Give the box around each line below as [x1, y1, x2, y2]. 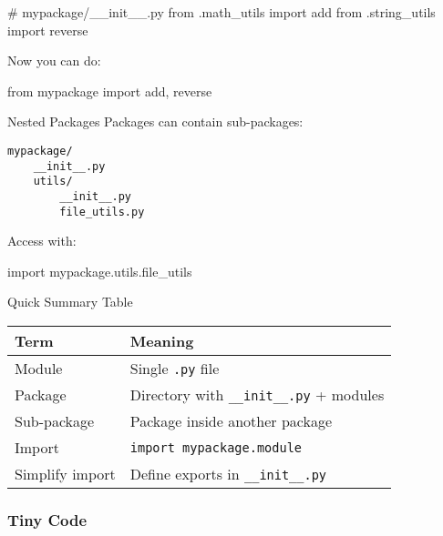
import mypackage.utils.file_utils [7, 261, 192, 280]
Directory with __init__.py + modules [129, 384, 385, 406]
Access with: [7, 231, 77, 250]
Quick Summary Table [7, 292, 133, 311]
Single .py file [129, 358, 220, 379]
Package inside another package [129, 410, 332, 432]
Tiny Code [7, 508, 88, 531]
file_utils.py [59, 205, 145, 218]
